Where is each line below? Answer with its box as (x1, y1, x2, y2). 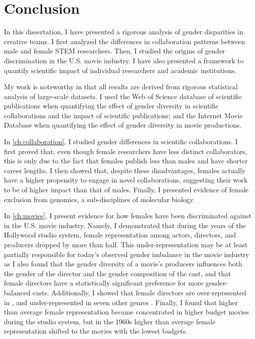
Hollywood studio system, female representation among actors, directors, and (4, 230, 236, 240)
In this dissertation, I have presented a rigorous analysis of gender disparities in (4, 26, 244, 37)
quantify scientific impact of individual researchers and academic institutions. (4, 65, 237, 75)
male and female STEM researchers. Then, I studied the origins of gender (4, 46, 225, 56)
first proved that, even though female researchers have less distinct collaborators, (4, 146, 248, 156)
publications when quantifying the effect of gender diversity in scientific (4, 101, 219, 111)
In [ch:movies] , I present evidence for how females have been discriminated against (4, 210, 252, 221)
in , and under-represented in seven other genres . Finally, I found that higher (4, 297, 238, 307)
